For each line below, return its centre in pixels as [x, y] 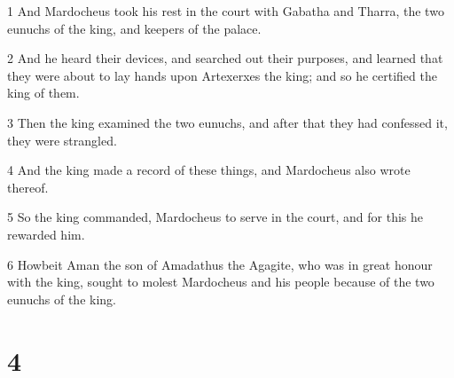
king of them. [43, 93]
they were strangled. [62, 140]
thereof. [28, 187]
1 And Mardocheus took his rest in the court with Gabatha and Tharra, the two [226, 11]
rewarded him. [46, 234]
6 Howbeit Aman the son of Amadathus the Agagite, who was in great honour [220, 264]
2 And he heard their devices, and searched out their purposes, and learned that [225, 58]
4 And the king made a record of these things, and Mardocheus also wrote [209, 170]
